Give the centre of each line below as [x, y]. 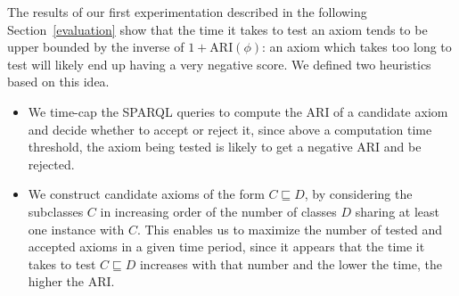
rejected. [51, 164]
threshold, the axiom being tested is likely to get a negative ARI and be [225, 147]
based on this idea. [58, 82]
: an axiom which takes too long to [357, 47]
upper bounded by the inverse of [96, 47]
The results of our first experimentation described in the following [187, 12]
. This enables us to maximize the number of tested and [290, 229]
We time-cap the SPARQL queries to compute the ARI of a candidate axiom [238, 111]
